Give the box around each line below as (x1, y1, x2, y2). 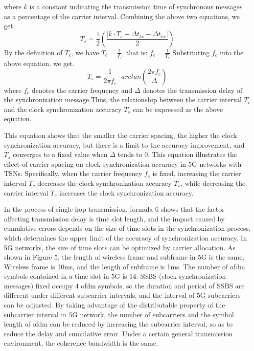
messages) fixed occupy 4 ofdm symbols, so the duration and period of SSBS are (4, 280, 245, 290)
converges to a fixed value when (13, 149, 108, 159)
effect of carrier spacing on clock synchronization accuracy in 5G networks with (4, 158, 242, 169)
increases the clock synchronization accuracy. (59, 187, 194, 197)
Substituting (172, 47, 210, 57)
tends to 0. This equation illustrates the (117, 149, 237, 159)
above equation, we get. (4, 58, 74, 68)
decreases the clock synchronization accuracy (37, 177, 172, 188)
